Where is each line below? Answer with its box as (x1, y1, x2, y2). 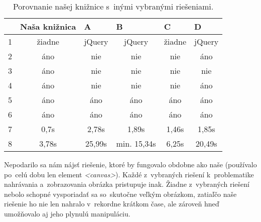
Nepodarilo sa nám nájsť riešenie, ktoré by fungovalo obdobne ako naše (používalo (4, 159, 257, 169)
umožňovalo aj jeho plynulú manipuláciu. (4, 208, 130, 218)
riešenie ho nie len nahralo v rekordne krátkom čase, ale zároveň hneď (4, 198, 219, 209)
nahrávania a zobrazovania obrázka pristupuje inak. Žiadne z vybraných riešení (4, 179, 249, 189)
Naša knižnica (20, 21, 76, 32)
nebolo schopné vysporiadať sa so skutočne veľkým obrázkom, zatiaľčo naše (4, 188, 237, 199)
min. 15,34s (116, 138, 156, 149)
